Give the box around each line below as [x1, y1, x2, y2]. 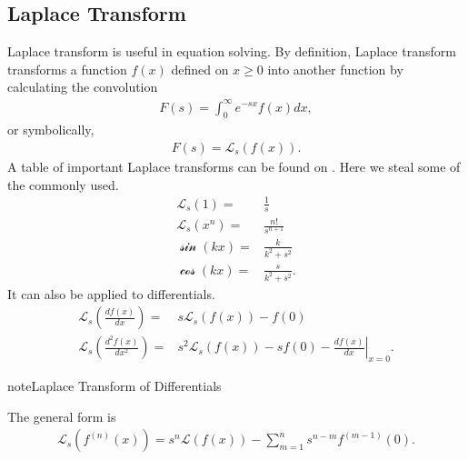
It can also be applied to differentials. [7, 284, 215, 303]
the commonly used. [7, 175, 119, 194]
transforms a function [7, 59, 127, 78]
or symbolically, [7, 120, 95, 139]
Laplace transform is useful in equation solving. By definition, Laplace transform [7, 42, 456, 61]
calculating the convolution [7, 77, 158, 96]
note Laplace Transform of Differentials [7, 375, 222, 395]
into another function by [267, 59, 403, 78]
